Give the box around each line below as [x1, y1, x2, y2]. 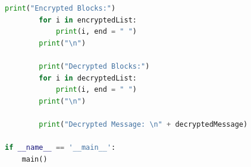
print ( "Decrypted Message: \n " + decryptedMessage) [39, 120, 248, 129]
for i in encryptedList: [39, 15, 137, 24]
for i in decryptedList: [39, 73, 137, 82]
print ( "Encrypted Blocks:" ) [5, 4, 116, 12]
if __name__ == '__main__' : [5, 143, 116, 152]
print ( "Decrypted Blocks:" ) [39, 62, 150, 70]
